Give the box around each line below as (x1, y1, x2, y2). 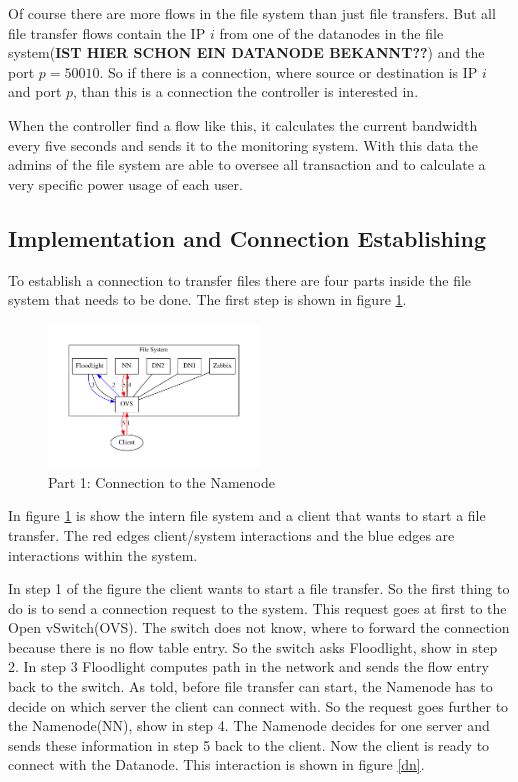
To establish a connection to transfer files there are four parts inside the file (8, 269, 472, 290)
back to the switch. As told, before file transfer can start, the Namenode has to (8, 676, 493, 697)
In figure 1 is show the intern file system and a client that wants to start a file (8, 505, 486, 526)
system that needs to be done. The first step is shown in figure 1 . (8, 289, 407, 310)
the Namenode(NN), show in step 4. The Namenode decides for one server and (8, 715, 490, 736)
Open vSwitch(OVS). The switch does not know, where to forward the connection (8, 617, 510, 638)
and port (8, 81, 62, 102)
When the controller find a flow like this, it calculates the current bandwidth (8, 114, 478, 135)
